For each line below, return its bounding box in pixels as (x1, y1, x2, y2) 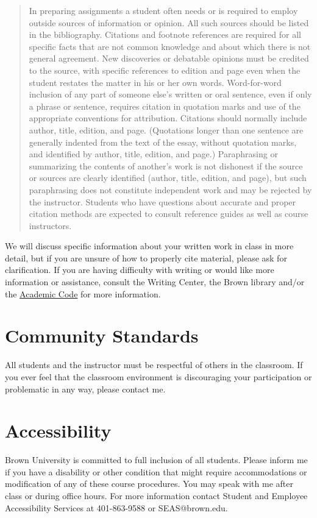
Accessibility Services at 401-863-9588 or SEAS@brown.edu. (5, 501, 228, 514)
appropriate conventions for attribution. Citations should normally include (29, 112, 307, 124)
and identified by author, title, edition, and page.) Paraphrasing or (29, 147, 278, 160)
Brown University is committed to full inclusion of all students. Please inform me (5, 453, 308, 466)
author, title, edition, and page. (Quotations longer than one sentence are (29, 123, 304, 136)
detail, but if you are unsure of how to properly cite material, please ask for (5, 251, 287, 264)
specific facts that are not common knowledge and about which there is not (29, 40, 311, 52)
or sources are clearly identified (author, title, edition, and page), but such (29, 171, 307, 184)
